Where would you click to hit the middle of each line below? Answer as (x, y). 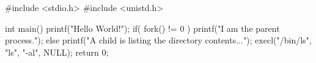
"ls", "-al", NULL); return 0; (57, 52)
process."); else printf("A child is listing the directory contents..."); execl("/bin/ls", (158, 40)
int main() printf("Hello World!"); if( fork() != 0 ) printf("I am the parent (142, 28)
